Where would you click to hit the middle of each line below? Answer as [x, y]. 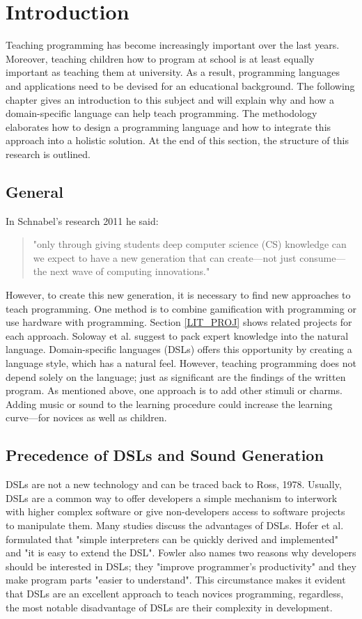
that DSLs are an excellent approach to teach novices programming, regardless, [175, 593]
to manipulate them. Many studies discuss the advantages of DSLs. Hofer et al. [175, 525]
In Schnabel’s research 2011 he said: [82, 220]
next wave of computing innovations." [130, 271]
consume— [323, 257]
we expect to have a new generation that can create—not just [165, 257]
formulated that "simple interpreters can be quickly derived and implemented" [172, 539]
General [34, 191]
